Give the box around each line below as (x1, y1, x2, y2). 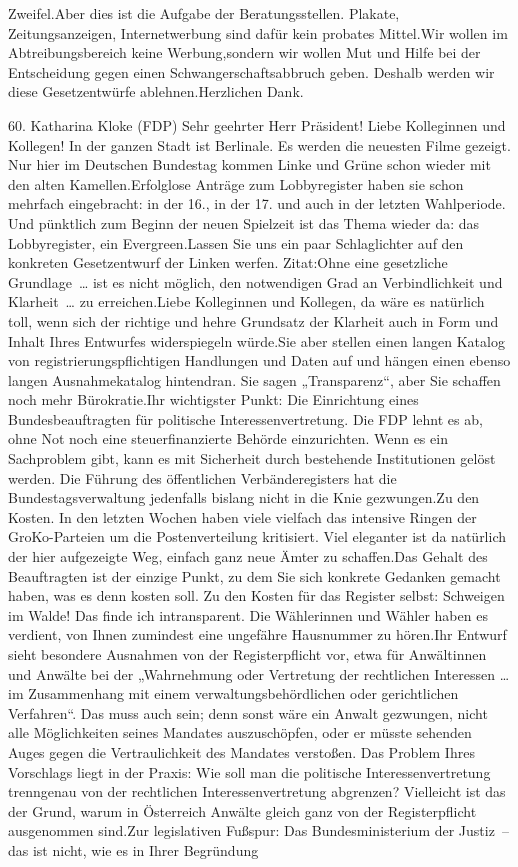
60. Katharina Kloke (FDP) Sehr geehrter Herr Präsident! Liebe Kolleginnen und (8, 114, 506, 135)
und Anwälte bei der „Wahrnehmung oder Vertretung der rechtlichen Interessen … (8, 663, 510, 684)
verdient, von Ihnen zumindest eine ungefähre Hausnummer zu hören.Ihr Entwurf (8, 624, 507, 645)
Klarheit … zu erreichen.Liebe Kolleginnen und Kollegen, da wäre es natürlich (8, 291, 485, 312)
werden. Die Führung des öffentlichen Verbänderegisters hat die (8, 467, 397, 488)
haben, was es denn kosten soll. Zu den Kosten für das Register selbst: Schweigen (8, 585, 505, 606)
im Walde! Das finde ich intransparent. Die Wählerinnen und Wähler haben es (8, 604, 488, 625)
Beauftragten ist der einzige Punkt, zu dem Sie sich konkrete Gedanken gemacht (8, 565, 501, 586)
